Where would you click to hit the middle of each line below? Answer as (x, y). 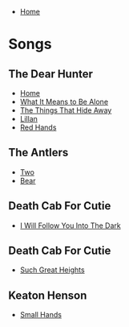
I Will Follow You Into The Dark (71, 226)
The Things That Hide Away (66, 110)
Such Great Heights (52, 270)
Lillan (29, 119)
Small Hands (41, 315)
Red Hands (38, 127)
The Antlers (38, 153)
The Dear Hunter (51, 74)
